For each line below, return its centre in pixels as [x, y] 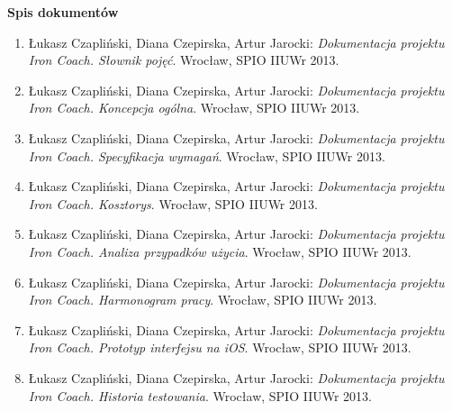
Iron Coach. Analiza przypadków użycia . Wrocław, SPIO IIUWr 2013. [220, 251]
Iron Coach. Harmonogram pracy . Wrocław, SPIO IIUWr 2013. [203, 300]
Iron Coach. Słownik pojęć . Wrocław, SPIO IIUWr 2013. [184, 60]
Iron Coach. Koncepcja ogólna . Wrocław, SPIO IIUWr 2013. [194, 108]
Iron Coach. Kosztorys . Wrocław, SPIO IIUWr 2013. [173, 203]
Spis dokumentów [63, 12]
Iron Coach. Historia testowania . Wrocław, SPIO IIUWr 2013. [200, 395]
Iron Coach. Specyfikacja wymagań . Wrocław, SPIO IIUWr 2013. [207, 155]
